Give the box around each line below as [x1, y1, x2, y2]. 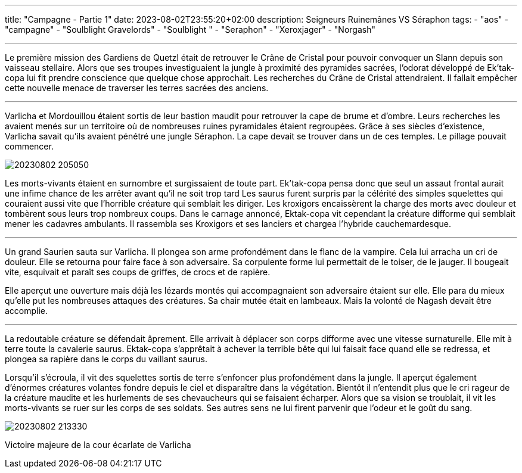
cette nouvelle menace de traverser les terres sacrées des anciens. [5, 83, 269, 93]
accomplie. [5, 306, 48, 316]
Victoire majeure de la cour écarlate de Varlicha [5, 440, 191, 450]
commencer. [5, 141, 54, 151]
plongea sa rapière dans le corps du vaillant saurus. [5, 354, 207, 364]
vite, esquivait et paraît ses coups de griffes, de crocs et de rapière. [5, 267, 271, 277]
